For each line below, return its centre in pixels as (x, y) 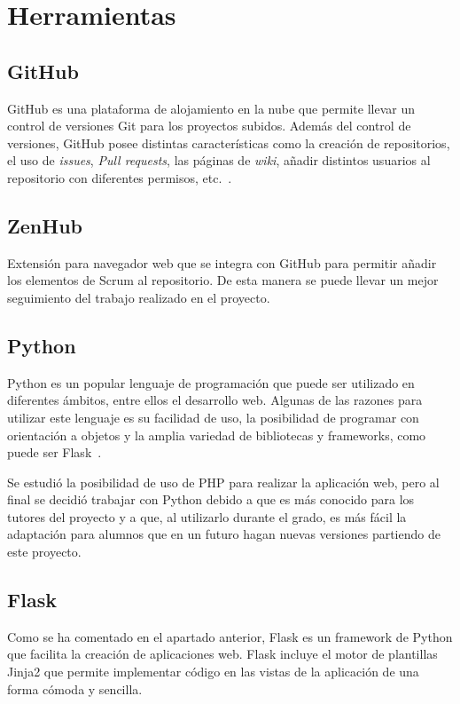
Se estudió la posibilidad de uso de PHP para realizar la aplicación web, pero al (223, 482)
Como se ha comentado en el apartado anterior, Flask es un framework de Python (230, 636)
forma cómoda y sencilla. (75, 688)
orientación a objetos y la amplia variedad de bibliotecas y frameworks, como (217, 435)
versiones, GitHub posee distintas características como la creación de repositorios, (229, 142)
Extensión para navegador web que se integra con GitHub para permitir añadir (222, 262)
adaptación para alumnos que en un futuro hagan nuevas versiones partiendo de (224, 534)
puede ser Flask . (55, 452)
